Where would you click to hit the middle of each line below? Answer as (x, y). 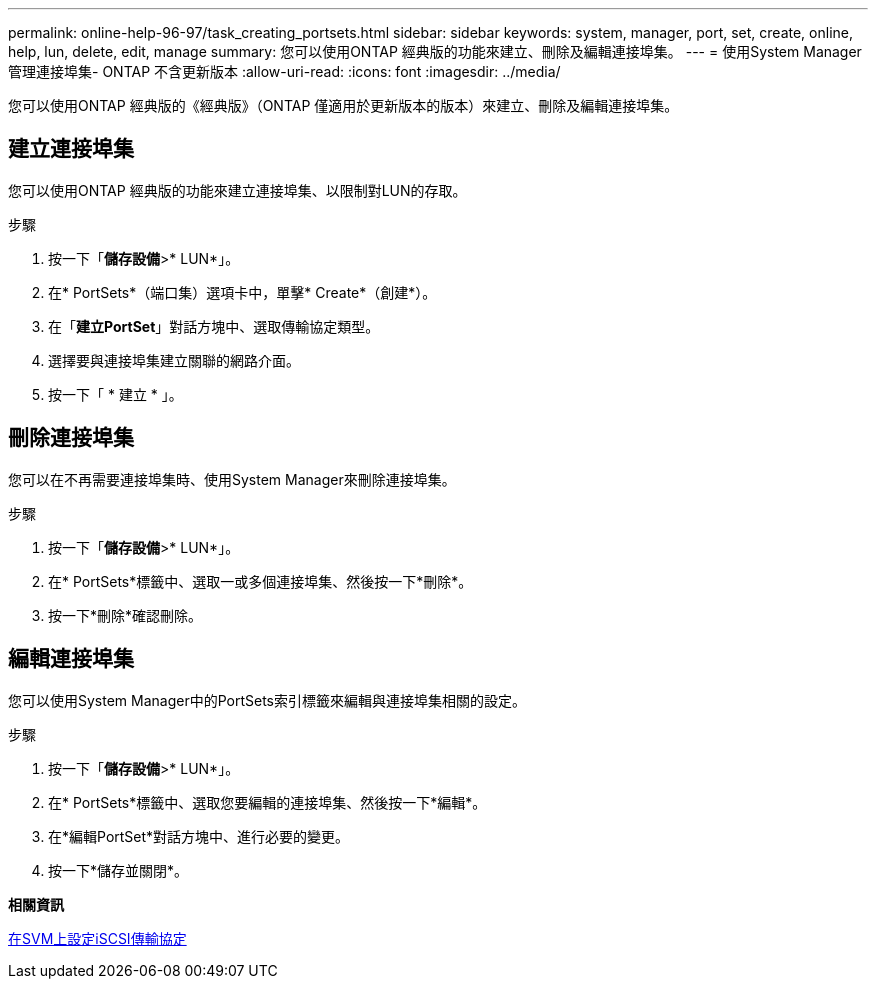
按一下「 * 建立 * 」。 (115, 394)
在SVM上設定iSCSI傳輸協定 (97, 938)
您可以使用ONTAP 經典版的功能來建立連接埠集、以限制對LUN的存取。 (237, 190)
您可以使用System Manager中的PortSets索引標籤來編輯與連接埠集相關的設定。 (267, 700)
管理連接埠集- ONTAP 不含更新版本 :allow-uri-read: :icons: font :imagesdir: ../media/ (284, 71)
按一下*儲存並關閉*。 (118, 870)
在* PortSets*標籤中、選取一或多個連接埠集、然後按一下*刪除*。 (260, 581)
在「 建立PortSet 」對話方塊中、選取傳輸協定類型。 (214, 326)
